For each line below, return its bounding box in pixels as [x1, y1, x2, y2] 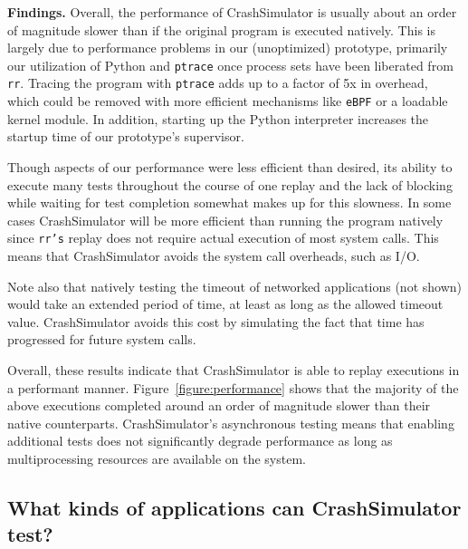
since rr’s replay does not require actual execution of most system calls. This [7, 228, 439, 247]
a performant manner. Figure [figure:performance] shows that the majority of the [7, 378, 459, 397]
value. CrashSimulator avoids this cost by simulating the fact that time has [7, 312, 425, 331]
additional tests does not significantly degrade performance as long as [7, 431, 393, 450]
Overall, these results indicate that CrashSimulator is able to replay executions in [7, 360, 460, 379]
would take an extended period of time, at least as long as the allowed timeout [7, 294, 444, 313]
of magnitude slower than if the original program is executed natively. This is [7, 20, 435, 39]
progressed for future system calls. [7, 330, 196, 349]
